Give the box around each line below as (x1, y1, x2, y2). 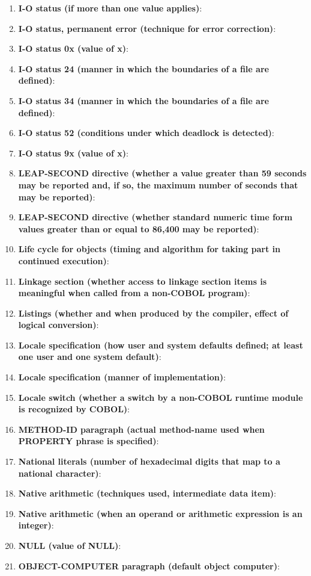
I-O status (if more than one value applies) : (18, 2, 202, 14)
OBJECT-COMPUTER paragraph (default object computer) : (18, 559, 280, 572)
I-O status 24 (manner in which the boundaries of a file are (18, 62, 269, 75)
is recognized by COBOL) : (18, 403, 130, 415)
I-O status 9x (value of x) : (18, 146, 128, 159)
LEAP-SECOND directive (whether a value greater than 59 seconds (18, 167, 307, 179)
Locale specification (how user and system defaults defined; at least (18, 338, 303, 351)
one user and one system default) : (18, 350, 162, 363)
